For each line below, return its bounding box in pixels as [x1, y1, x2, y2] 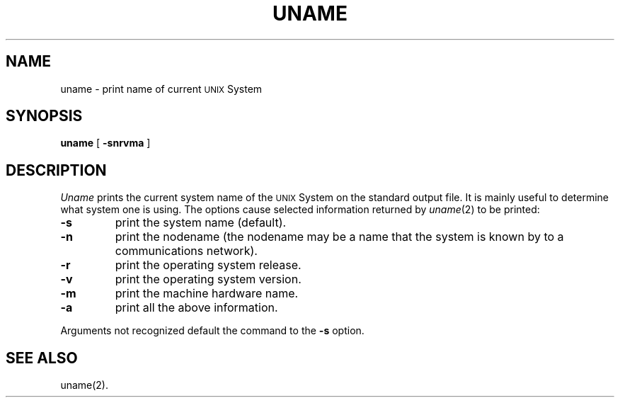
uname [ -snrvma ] [60, 137, 151, 149]
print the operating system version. [115, 272, 302, 287]
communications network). [115, 244, 258, 259]
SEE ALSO [6, 348, 78, 367]
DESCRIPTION [6, 161, 107, 179]
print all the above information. [115, 300, 278, 315]
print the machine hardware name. [115, 286, 299, 301]
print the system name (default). [115, 215, 287, 230]
